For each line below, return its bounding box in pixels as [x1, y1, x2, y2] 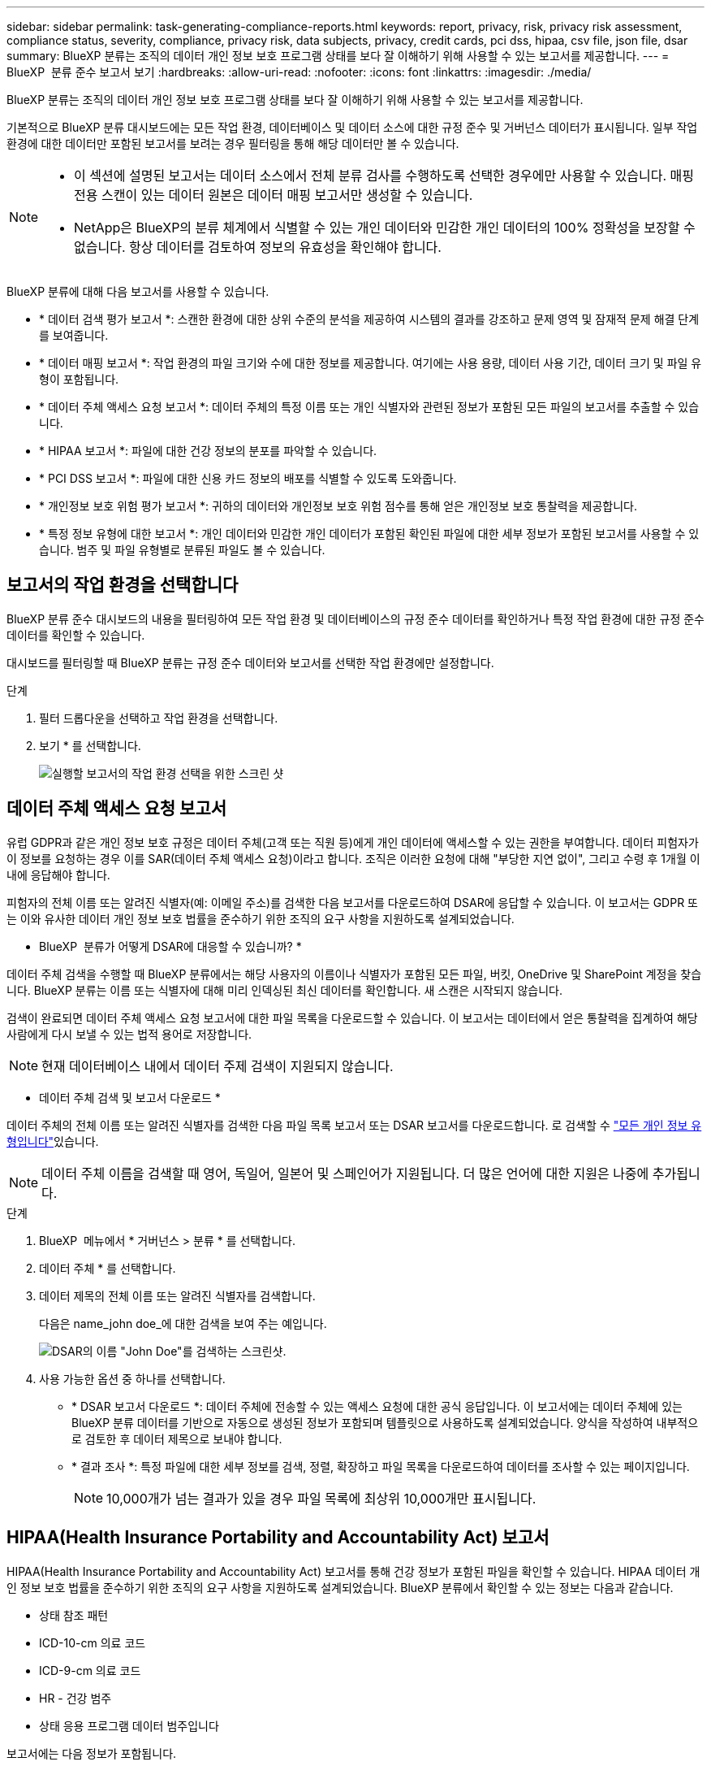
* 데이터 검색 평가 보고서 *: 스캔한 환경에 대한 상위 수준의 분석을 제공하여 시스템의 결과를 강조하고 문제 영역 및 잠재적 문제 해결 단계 [39, 312, 700, 326]
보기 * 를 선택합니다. [39, 738, 141, 753]
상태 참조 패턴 [39, 1608, 109, 1622]
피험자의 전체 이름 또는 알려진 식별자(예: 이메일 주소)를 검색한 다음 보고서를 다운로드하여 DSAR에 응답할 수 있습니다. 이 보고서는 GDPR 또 [6, 895, 698, 909]
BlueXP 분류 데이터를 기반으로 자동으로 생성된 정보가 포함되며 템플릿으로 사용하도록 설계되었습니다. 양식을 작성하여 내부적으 [71, 1415, 699, 1430]
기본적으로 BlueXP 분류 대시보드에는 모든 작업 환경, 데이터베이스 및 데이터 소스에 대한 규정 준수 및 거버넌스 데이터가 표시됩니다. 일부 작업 [6, 120, 698, 134]
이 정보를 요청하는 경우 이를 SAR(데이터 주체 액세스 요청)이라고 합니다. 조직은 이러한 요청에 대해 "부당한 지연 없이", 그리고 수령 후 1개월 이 [6, 851, 700, 866]
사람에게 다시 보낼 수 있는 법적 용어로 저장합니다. [6, 1026, 252, 1041]
